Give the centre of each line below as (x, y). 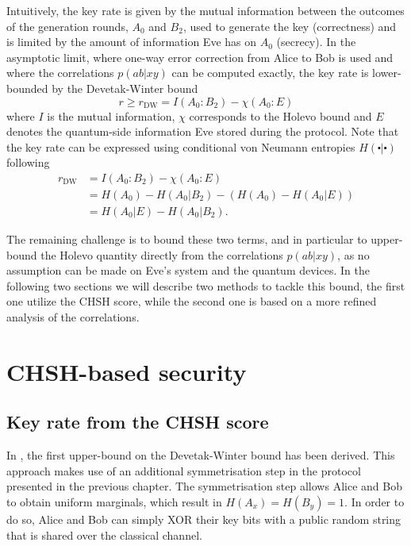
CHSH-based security (127, 371)
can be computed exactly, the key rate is (270, 73)
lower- (387, 73)
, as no (353, 254)
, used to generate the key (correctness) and (290, 26)
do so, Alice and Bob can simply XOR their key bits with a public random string (204, 519)
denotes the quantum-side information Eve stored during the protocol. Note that (203, 131)
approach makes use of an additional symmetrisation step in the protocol (184, 470)
